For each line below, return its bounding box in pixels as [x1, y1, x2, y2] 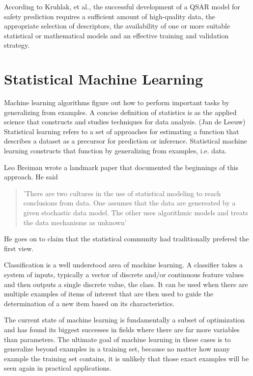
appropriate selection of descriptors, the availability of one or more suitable [4, 21, 230, 31]
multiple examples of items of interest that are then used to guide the [4, 289, 214, 299]
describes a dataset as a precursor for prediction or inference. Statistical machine [4, 136, 247, 146]
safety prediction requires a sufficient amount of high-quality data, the [4, 11, 215, 21]
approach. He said [4, 172, 58, 182]
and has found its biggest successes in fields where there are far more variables [4, 324, 240, 334]
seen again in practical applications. [4, 363, 112, 373]
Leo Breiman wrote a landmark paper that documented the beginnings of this [4, 162, 239, 172]
